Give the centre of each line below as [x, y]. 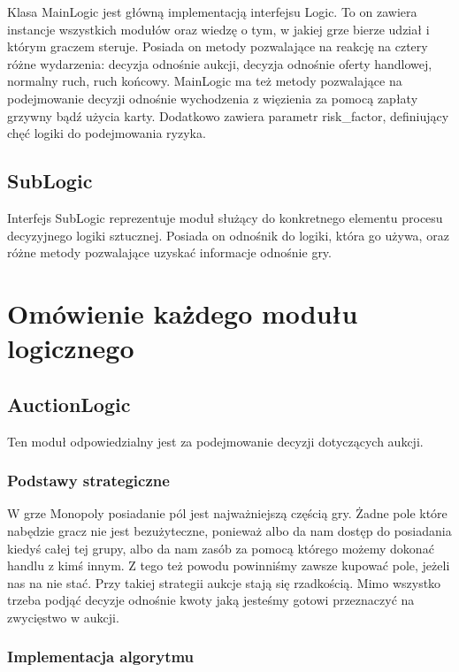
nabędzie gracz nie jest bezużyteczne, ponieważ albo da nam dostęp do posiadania [229, 530]
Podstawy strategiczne [88, 481]
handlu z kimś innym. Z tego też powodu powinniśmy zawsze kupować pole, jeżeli [229, 565]
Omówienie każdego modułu [183, 313]
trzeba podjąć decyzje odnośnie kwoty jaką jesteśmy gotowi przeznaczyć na [211, 600]
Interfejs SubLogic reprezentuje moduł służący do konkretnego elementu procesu [225, 217]
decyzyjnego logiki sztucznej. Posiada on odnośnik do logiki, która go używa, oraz [228, 235]
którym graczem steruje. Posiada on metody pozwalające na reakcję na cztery [218, 46]
